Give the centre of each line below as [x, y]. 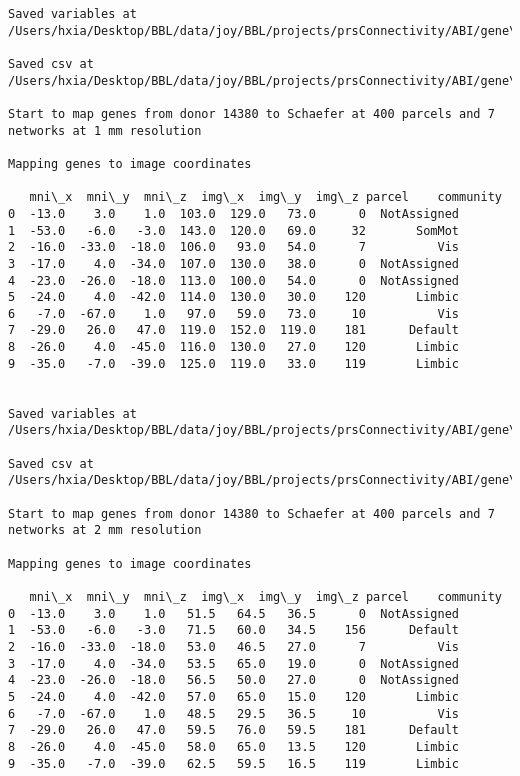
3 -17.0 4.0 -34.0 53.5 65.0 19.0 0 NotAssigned [234, 663]
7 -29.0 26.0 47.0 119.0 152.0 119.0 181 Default [234, 330]
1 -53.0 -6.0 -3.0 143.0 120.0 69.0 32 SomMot [234, 230]
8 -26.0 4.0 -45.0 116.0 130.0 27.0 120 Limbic [234, 347]
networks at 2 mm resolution [105, 530]
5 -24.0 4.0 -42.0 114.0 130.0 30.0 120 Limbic [234, 297]
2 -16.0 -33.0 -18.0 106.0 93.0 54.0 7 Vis [234, 247]
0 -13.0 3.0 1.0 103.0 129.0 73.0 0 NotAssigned [234, 213]
